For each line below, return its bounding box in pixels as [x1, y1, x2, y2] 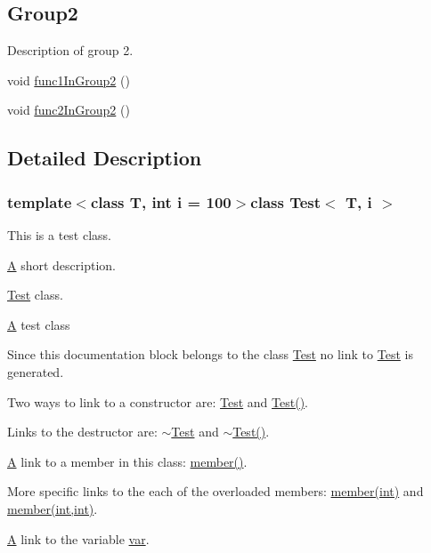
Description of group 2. [7, 41, 134, 60]
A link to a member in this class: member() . [7, 452, 248, 470]
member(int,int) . [7, 499, 98, 517]
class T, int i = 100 [90, 190, 232, 212]
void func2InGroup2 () [7, 100, 130, 119]
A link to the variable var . [7, 529, 150, 548]
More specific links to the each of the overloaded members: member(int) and [7, 482, 424, 501]
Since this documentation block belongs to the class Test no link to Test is [7, 345, 413, 364]
